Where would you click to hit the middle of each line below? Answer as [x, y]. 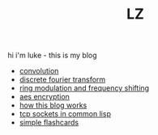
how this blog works [53, 105]
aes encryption [45, 97]
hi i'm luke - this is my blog [53, 55]
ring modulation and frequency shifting [84, 88]
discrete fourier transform [62, 80]
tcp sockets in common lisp [65, 114]
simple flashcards [49, 123]
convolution [39, 71]
